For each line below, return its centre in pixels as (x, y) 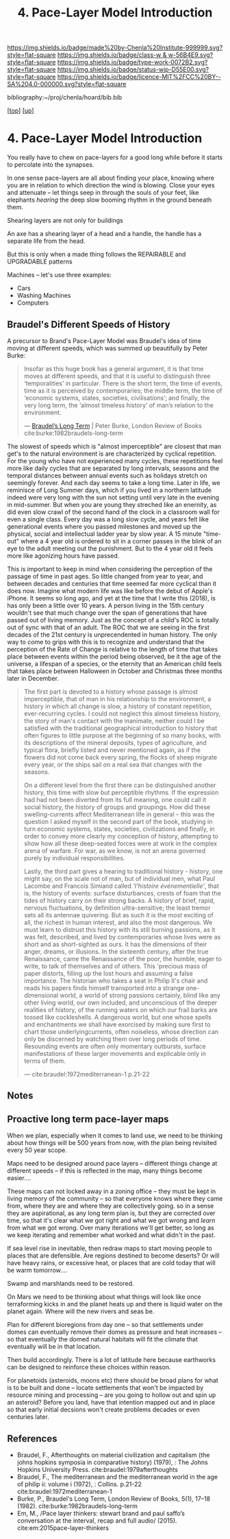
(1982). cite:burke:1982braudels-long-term (77, 1506)
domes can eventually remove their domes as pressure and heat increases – (115, 1332)
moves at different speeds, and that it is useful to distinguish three (117, 376)
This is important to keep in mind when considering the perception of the (110, 569)
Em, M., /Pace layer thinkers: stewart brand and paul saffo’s (101, 1513)
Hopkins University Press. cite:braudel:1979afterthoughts (97, 1469)
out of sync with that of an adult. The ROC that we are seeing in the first (108, 627)
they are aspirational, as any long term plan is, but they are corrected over (111, 1213)
